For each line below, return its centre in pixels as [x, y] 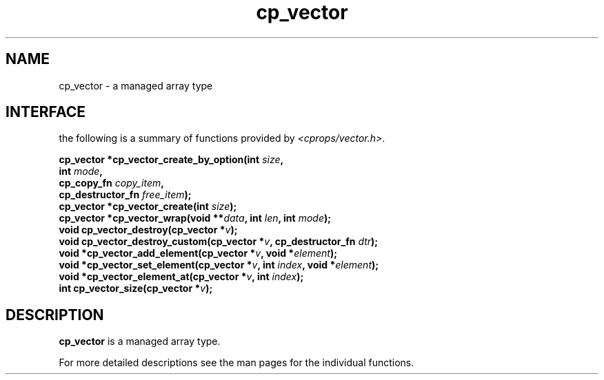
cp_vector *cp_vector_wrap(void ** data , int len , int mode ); [195, 218]
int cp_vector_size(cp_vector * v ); [136, 288]
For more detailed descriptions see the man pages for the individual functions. [236, 363]
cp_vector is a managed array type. [140, 341]
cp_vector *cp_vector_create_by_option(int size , [171, 160]
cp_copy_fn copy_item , [111, 183]
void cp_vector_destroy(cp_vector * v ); [148, 230]
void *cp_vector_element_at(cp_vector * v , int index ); [181, 277]
